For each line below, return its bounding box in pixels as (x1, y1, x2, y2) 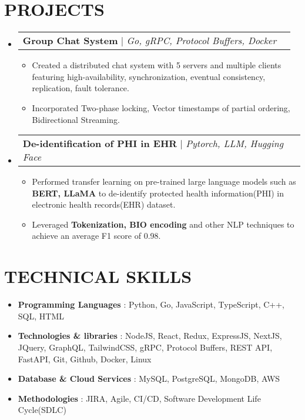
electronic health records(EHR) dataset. (32, 198, 176, 211)
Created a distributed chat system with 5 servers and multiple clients (32, 59, 281, 71)
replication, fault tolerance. (32, 82, 129, 94)
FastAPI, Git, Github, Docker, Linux (18, 352, 152, 365)
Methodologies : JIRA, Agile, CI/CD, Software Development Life (18, 392, 261, 404)
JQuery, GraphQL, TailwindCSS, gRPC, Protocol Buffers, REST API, (18, 341, 273, 353)
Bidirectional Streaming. (32, 113, 120, 125)
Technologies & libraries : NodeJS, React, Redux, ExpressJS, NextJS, (18, 329, 282, 342)
